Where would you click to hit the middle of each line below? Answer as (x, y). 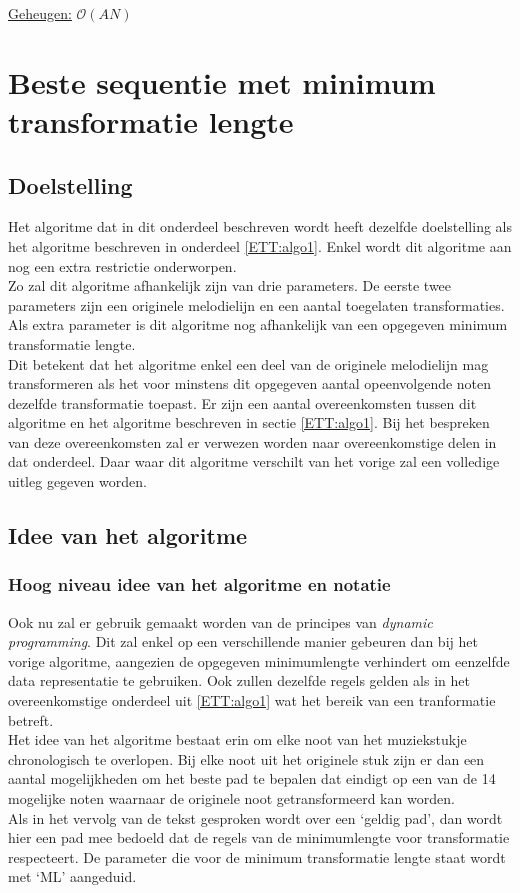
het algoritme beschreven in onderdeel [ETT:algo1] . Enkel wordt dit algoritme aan (260, 245)
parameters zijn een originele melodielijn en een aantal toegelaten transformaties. (256, 304)
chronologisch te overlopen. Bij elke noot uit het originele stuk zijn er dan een (246, 758)
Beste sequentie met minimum (222, 81)
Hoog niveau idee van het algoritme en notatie (199, 584)
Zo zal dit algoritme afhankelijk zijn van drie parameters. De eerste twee (230, 285)
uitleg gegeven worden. (77, 481)
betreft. (31, 719)
